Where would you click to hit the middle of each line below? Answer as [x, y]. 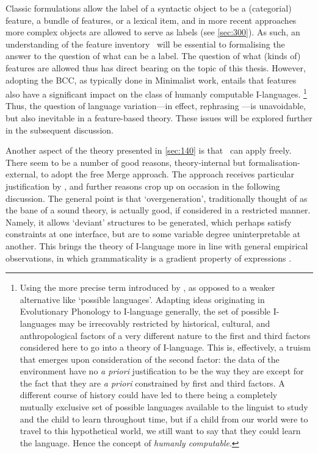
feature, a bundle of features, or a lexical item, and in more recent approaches [151, 20]
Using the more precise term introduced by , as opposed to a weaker [147, 287]
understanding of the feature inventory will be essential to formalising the [145, 44]
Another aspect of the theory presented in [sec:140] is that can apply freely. [149, 150]
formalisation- [274, 162]
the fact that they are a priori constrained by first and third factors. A [152, 383]
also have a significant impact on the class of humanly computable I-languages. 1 [156, 93]
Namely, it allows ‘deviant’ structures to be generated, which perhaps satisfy [149, 222]
